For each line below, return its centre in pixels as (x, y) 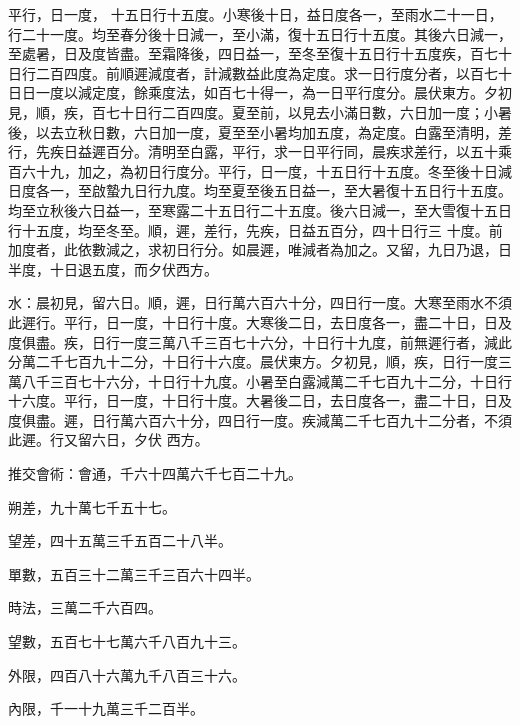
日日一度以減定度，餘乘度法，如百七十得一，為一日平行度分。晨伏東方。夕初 (260, 92)
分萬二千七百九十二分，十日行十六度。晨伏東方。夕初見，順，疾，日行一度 (253, 361)
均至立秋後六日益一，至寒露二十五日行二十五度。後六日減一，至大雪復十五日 (260, 209)
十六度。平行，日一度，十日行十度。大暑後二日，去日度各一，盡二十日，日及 (260, 400)
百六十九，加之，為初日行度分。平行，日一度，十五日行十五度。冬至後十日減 (260, 170)
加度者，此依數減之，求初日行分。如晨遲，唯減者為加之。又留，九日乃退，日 (260, 249)
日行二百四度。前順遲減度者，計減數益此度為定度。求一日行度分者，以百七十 (260, 72)
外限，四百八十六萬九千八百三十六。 (127, 674)
